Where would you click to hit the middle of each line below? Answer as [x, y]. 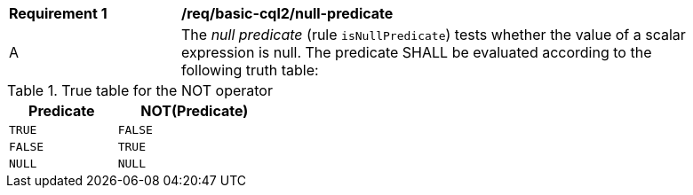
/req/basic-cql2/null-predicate [287, 13]
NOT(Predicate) [195, 111]
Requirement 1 [58, 13]
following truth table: [250, 70]
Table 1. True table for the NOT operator [140, 90]
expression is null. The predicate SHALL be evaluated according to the [417, 52]
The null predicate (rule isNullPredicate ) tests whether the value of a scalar [434, 35]
